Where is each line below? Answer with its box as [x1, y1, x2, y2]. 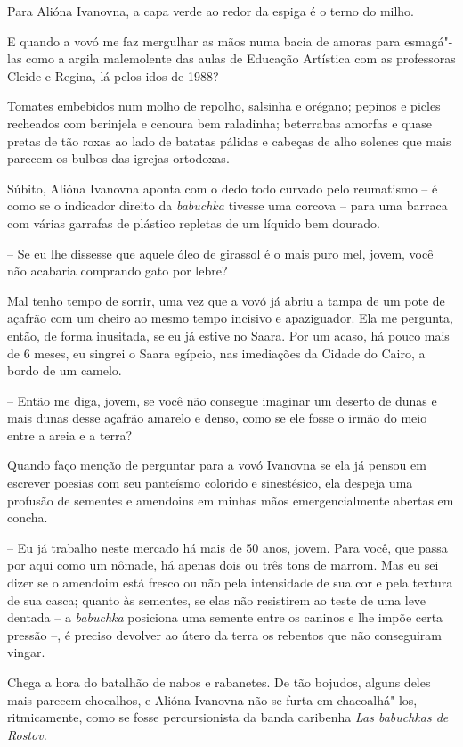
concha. [7, 508, 48, 527]
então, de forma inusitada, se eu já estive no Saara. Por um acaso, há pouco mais [7, 325, 450, 344]
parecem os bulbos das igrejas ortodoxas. [7, 149, 230, 168]
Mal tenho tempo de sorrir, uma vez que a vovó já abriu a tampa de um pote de [7, 291, 445, 309]
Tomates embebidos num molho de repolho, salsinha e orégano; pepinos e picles [7, 96, 441, 115]
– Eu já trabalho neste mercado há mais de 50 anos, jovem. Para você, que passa [7, 538, 448, 556]
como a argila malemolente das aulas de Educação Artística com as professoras [26, 49, 456, 68]
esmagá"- [404, 31, 453, 50]
